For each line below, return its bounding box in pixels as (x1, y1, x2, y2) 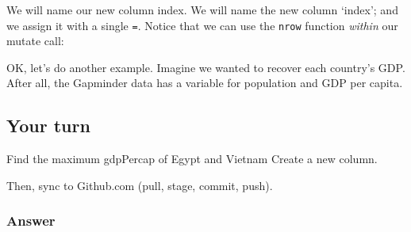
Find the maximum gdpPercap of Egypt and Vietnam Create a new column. (6, 150, 378, 167)
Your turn (6, 113, 90, 138)
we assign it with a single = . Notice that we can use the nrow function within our (6, 17, 398, 33)
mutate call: (6, 32, 64, 49)
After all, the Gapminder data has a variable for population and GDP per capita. (6, 74, 403, 91)
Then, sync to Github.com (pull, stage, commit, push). (6, 177, 273, 193)
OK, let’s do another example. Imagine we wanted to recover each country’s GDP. (6, 59, 405, 75)
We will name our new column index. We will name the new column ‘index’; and (6, 2, 398, 17)
